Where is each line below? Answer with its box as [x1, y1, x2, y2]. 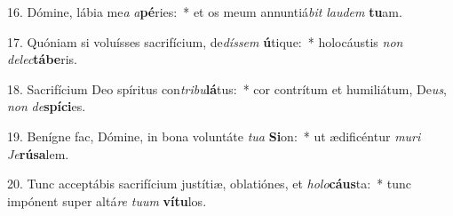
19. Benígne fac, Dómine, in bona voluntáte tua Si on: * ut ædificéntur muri [7, 126, 421, 145]
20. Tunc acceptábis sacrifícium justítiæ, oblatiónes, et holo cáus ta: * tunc [7, 174, 412, 193]
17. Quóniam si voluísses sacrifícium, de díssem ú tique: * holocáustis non [7, 32, 403, 51]
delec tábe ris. [7, 50, 78, 68]
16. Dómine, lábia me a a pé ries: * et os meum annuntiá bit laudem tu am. [7, 3, 402, 20]
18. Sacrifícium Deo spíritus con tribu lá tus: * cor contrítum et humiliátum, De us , [7, 79, 448, 98]
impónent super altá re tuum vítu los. [7, 191, 207, 210]
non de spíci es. [7, 97, 86, 116]
